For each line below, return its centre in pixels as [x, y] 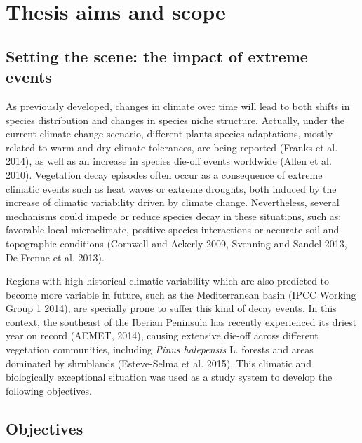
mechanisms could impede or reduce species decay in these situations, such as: [174, 216]
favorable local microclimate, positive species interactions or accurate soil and [173, 230]
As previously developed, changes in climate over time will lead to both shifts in [178, 105]
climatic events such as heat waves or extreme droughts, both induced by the [171, 188]
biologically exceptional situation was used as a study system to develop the [169, 377]
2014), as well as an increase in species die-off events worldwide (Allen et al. [169, 161]
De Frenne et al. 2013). [55, 257]
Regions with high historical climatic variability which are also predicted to [168, 281]
